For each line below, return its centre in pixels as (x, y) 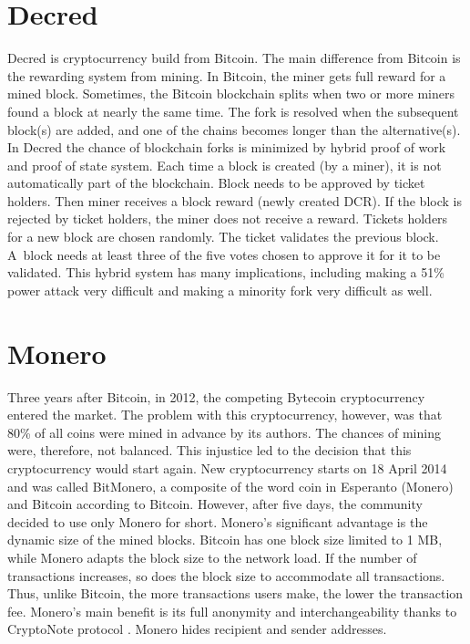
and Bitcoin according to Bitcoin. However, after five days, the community (215, 504)
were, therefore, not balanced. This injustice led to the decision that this (209, 450)
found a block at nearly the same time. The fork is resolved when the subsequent (233, 111)
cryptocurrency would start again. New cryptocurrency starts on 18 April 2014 (227, 467)
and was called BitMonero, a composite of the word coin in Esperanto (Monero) (230, 486)
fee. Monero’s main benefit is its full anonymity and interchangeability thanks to (232, 611)
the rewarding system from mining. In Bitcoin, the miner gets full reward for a (227, 75)
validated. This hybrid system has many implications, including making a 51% (226, 272)
